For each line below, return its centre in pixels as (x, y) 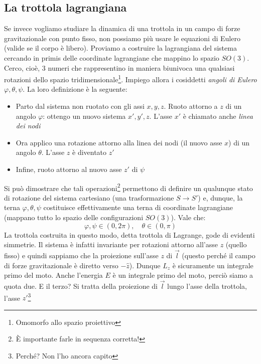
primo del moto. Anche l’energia (53, 275)
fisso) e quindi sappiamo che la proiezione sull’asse (81, 255)
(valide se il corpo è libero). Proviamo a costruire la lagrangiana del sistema (120, 48)
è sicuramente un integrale (213, 265)
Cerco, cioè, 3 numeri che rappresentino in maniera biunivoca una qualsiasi (119, 67)
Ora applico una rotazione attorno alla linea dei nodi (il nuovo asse (119, 142)
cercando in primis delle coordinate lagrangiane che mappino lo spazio (112, 57)
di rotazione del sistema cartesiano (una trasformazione (89, 197)
